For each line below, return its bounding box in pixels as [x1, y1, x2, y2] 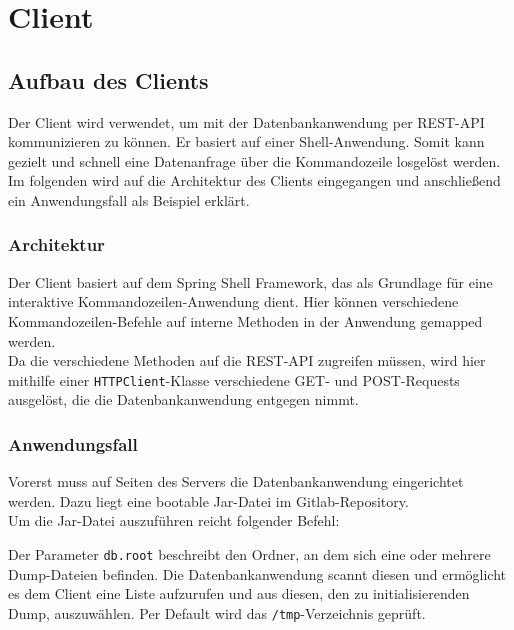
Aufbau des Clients [8, 64, 209, 95]
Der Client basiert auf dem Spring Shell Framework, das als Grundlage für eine [8, 271, 493, 292]
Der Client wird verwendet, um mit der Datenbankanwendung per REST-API [8, 111, 485, 132]
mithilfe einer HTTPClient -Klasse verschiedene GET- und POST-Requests [8, 369, 460, 390]
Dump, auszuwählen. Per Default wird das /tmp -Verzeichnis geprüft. [8, 602, 426, 623]
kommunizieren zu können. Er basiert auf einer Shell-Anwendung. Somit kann [8, 131, 485, 152]
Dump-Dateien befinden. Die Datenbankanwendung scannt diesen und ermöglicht [8, 563, 507, 584]
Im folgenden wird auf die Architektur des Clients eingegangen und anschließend [8, 170, 501, 191]
